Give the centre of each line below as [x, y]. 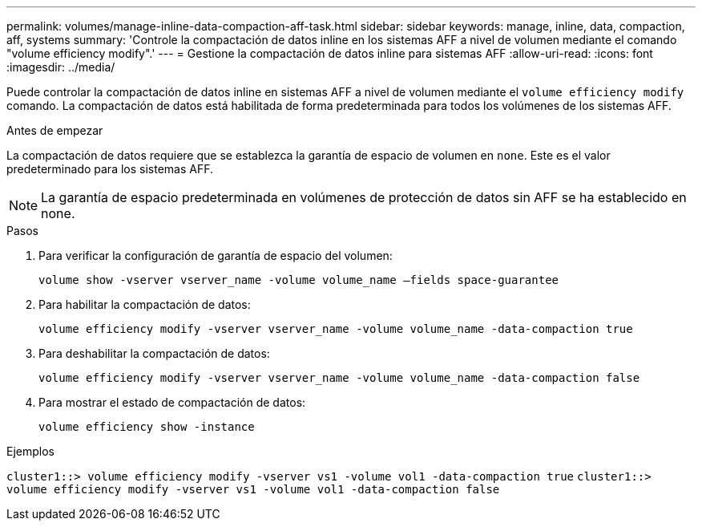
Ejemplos [30, 451]
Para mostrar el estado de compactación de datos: [172, 402]
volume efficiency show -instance [147, 427]
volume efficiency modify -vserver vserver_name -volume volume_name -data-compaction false [339, 378]
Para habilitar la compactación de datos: [145, 304]
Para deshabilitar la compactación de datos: [154, 353]
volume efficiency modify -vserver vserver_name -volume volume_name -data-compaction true [336, 329]
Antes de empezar [55, 130]
